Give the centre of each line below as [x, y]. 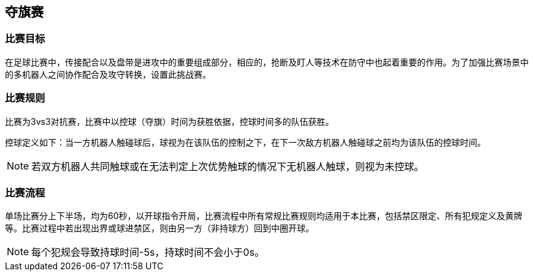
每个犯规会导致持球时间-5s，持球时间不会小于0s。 [148, 252]
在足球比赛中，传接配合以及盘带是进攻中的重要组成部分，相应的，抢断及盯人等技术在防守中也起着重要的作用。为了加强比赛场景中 [267, 62]
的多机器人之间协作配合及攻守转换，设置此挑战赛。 [108, 74]
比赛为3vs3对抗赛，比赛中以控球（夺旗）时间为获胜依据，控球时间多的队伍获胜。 [170, 121]
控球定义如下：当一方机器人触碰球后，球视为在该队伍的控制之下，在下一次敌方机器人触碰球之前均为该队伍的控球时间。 [245, 142]
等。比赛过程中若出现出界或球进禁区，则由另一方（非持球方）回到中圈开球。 [159, 228]
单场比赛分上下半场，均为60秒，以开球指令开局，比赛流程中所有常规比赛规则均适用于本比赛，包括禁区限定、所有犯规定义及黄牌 [264, 216]
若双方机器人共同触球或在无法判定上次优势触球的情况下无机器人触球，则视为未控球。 [228, 166]
